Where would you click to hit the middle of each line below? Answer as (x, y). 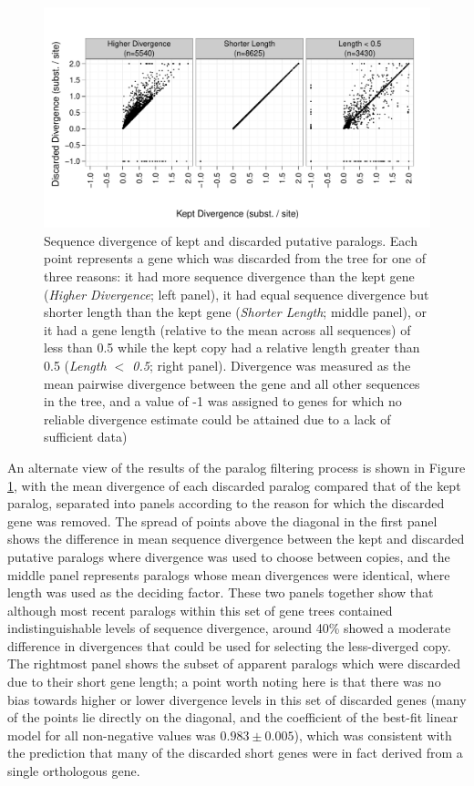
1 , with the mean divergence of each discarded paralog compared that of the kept (234, 485)
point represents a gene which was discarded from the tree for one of (235, 258)
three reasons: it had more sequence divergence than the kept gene (229, 276)
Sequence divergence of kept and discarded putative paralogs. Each (231, 240)
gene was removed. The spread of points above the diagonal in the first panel (222, 521)
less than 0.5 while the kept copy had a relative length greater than (232, 347)
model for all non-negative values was (112, 735)
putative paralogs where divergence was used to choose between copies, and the (229, 556)
